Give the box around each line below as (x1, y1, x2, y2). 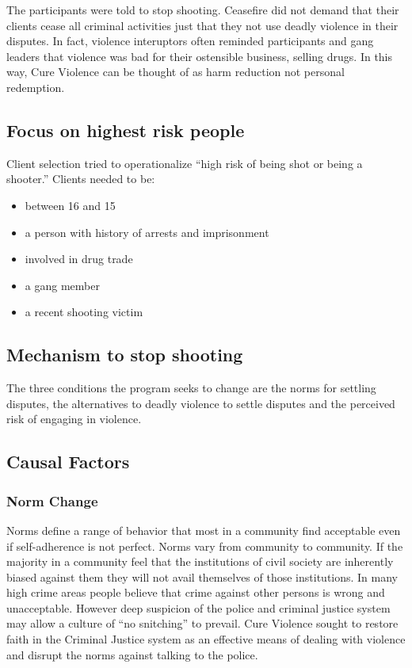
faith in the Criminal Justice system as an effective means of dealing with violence (6, 631, 406, 647)
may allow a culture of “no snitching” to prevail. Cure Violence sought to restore (6, 615, 399, 632)
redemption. (6, 78, 65, 95)
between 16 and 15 (25, 197, 116, 213)
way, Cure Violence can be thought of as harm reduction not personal (6, 63, 345, 80)
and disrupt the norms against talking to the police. (6, 646, 258, 662)
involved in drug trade (25, 250, 133, 267)
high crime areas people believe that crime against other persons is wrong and (6, 584, 385, 601)
